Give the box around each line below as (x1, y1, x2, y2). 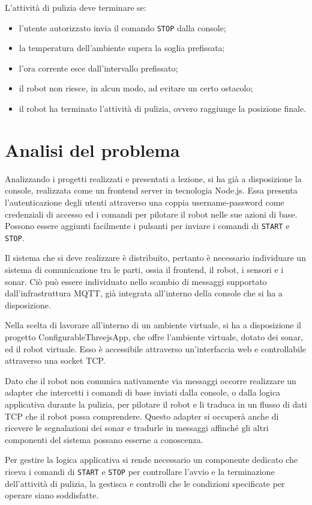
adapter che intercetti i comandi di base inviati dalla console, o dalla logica (5, 386, 281, 399)
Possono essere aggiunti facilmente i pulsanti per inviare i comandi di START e (5, 219, 290, 232)
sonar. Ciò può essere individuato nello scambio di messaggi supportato (5, 275, 267, 287)
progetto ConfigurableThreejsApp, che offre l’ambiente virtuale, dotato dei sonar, (5, 331, 304, 343)
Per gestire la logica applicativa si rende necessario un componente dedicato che (5, 453, 298, 466)
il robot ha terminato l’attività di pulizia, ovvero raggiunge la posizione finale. (19, 102, 307, 115)
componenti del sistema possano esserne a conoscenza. (5, 433, 203, 445)
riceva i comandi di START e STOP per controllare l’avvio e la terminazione (5, 465, 275, 477)
